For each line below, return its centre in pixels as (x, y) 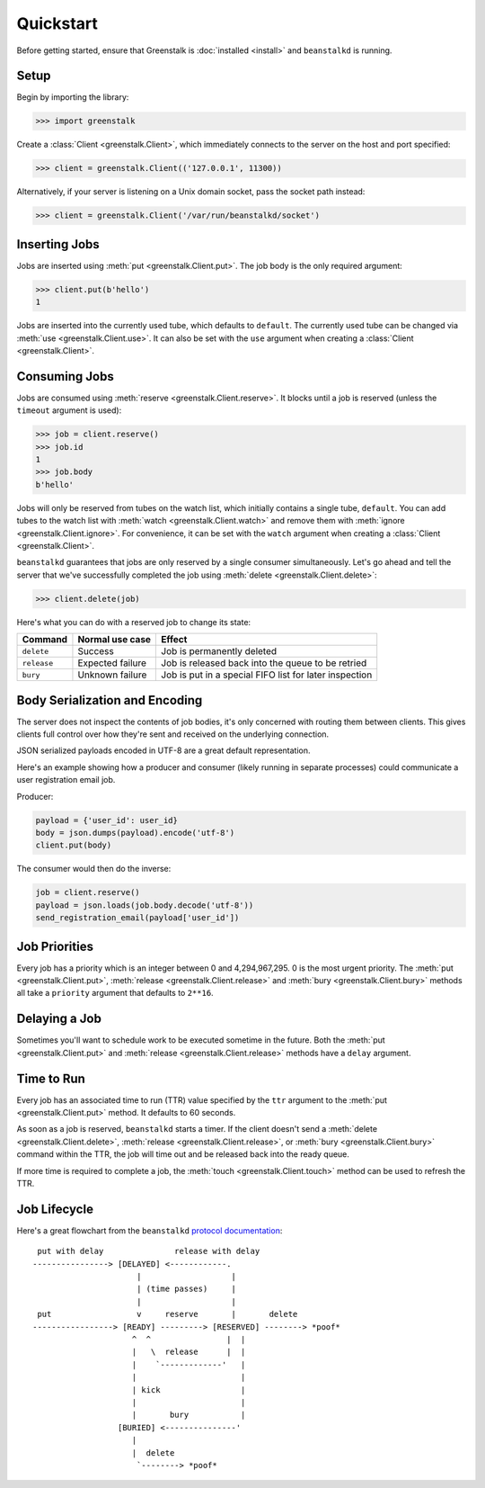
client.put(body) (74, 845)
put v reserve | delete (168, 1314)
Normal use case (115, 640)
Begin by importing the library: (73, 97)
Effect (174, 640)
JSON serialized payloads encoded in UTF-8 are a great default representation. (163, 750)
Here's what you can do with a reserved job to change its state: (134, 622)
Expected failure (112, 663)
